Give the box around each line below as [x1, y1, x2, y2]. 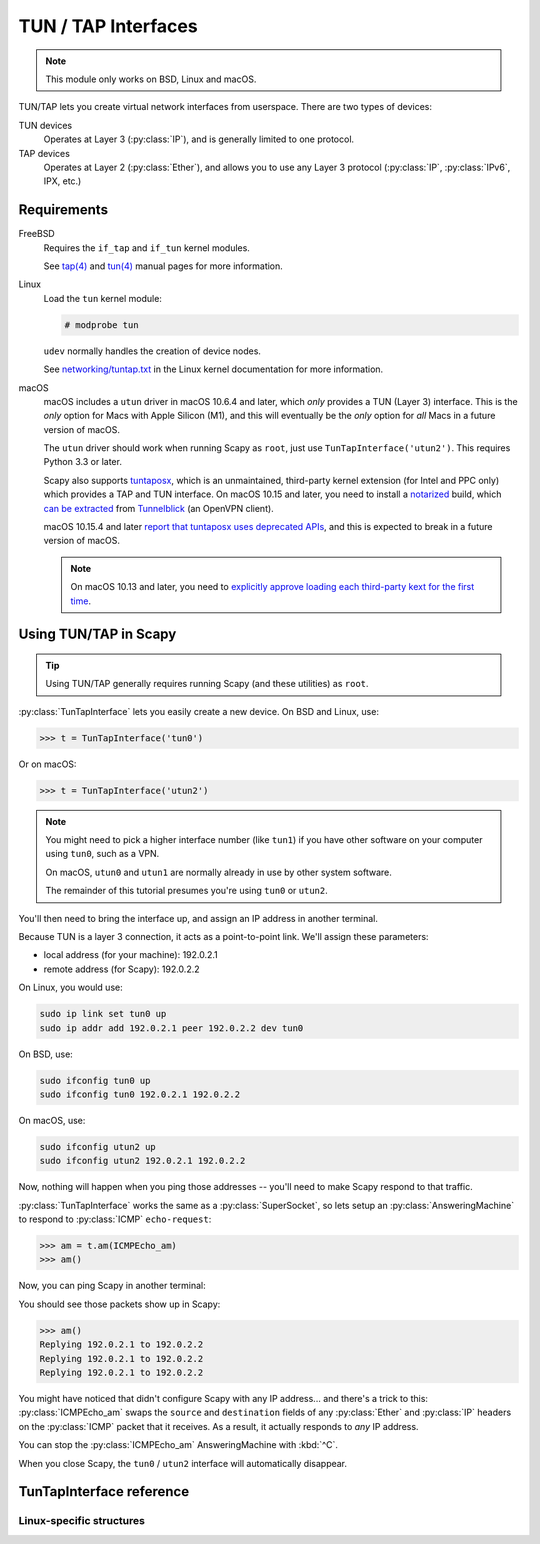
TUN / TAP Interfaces [18, 15, 199, 37]
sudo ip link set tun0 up [39, 1008, 167, 1020]
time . [70, 595, 92, 607]
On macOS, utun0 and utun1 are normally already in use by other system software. [45, 866, 392, 878]
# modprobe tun [64, 319, 139, 330]
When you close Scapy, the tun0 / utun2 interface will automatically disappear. [18, 1457, 348, 1469]
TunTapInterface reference [18, 1483, 190, 1500]
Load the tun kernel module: [43, 292, 162, 304]
